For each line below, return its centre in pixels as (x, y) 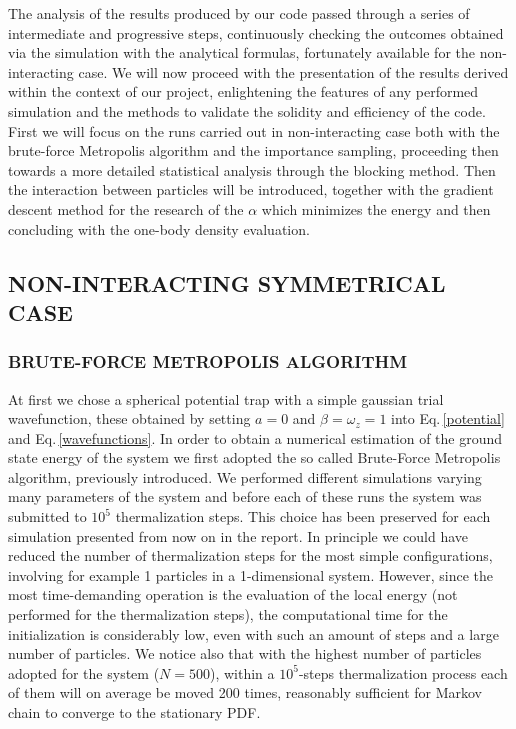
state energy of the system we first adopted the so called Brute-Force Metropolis (254, 457)
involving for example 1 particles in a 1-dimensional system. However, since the (251, 574)
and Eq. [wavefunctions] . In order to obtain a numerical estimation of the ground (255, 437)
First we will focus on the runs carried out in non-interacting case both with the (254, 130)
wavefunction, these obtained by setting (129, 418)
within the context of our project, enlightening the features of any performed (243, 91)
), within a (242, 672)
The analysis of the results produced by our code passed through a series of (239, 13)
